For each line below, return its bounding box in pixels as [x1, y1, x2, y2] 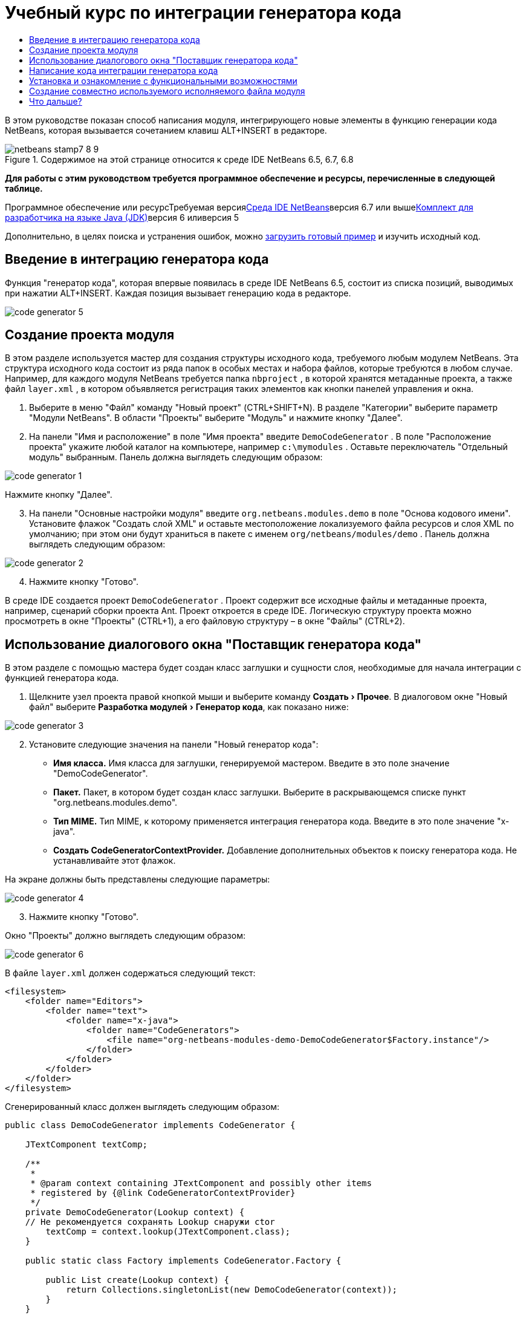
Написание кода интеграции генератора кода [29, 65, 218, 76]
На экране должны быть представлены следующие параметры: [5, 874, 270, 885]
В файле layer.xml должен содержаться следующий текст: [5, 968, 256, 979]
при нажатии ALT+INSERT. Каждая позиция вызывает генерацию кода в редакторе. [5, 287, 351, 298]
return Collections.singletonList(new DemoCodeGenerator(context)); [66, 1285, 398, 1295]
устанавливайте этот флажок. [53, 855, 176, 866]
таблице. [5, 183, 43, 194]
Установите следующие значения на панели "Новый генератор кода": [29, 739, 319, 750]
